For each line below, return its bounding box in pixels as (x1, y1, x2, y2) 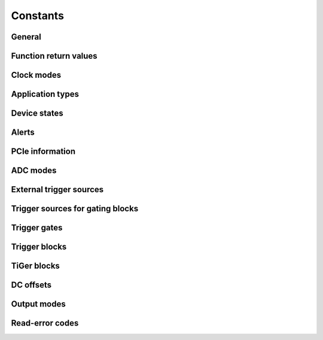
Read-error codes (11, 318, 79, 329)
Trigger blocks (11, 242, 67, 252)
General (11, 32, 42, 42)
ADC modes (11, 165, 57, 176)
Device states (11, 108, 63, 119)
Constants (11, 9, 64, 22)
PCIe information (11, 147, 76, 157)
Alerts (11, 127, 35, 138)
